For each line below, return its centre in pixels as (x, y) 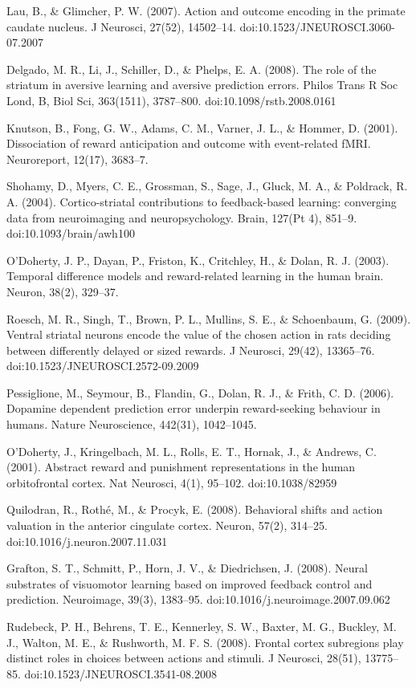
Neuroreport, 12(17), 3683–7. (77, 159)
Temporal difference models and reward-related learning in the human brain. (195, 276)
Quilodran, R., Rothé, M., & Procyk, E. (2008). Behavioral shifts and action (195, 509)
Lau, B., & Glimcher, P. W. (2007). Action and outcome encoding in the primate (206, 10)
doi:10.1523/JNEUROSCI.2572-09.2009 (103, 366)
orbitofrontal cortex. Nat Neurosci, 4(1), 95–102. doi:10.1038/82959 (172, 482)
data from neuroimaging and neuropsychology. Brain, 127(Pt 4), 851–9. (182, 217)
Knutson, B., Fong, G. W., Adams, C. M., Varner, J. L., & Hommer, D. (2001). (202, 127)
